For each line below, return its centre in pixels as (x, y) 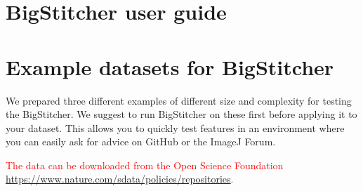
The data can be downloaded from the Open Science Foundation (145, 165)
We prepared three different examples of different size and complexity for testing (179, 100)
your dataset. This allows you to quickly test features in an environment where (175, 127)
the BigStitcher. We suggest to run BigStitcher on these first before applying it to (181, 114)
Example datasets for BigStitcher (170, 66)
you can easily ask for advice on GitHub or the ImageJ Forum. (141, 141)
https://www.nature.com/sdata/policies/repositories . (120, 179)
